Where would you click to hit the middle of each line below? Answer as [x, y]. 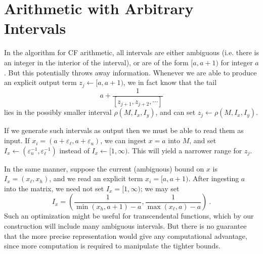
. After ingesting [214, 178]
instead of [74, 150]
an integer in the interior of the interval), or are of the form [96, 62]
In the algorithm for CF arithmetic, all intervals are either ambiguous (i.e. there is [131, 52]
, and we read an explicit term [96, 178]
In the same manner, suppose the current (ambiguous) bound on [104, 168]
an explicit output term [40, 82]
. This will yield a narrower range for [185, 150]
